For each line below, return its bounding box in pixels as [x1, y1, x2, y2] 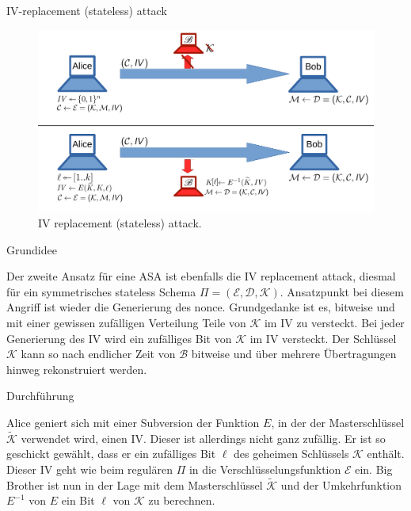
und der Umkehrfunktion [280, 476, 402, 493]
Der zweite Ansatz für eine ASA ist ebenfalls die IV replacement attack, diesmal [6, 268, 396, 284]
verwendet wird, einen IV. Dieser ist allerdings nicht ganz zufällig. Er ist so [21, 429, 386, 446]
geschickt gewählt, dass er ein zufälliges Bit [6, 445, 216, 462]
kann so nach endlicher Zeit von [21, 345, 176, 362]
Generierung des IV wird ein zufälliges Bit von [6, 330, 232, 346]
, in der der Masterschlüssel [271, 414, 405, 430]
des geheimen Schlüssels [234, 445, 349, 462]
